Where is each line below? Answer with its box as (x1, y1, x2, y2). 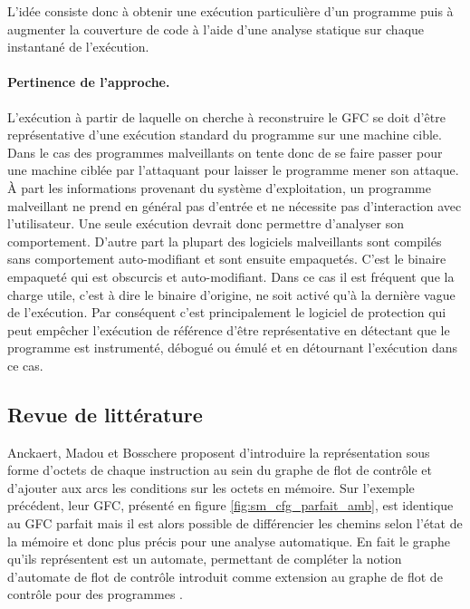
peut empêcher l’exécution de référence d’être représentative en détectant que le (7, 320, 450, 339)
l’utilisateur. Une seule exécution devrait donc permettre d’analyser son (7, 214, 405, 233)
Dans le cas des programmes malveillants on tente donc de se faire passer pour (7, 142, 443, 161)
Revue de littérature (7, 400, 203, 428)
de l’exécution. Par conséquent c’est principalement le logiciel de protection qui (7, 303, 446, 322)
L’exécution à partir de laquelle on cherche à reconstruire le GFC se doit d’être (7, 107, 446, 126)
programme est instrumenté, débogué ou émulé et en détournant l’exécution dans (7, 338, 457, 357)
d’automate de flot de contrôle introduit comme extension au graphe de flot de (7, 566, 443, 585)
